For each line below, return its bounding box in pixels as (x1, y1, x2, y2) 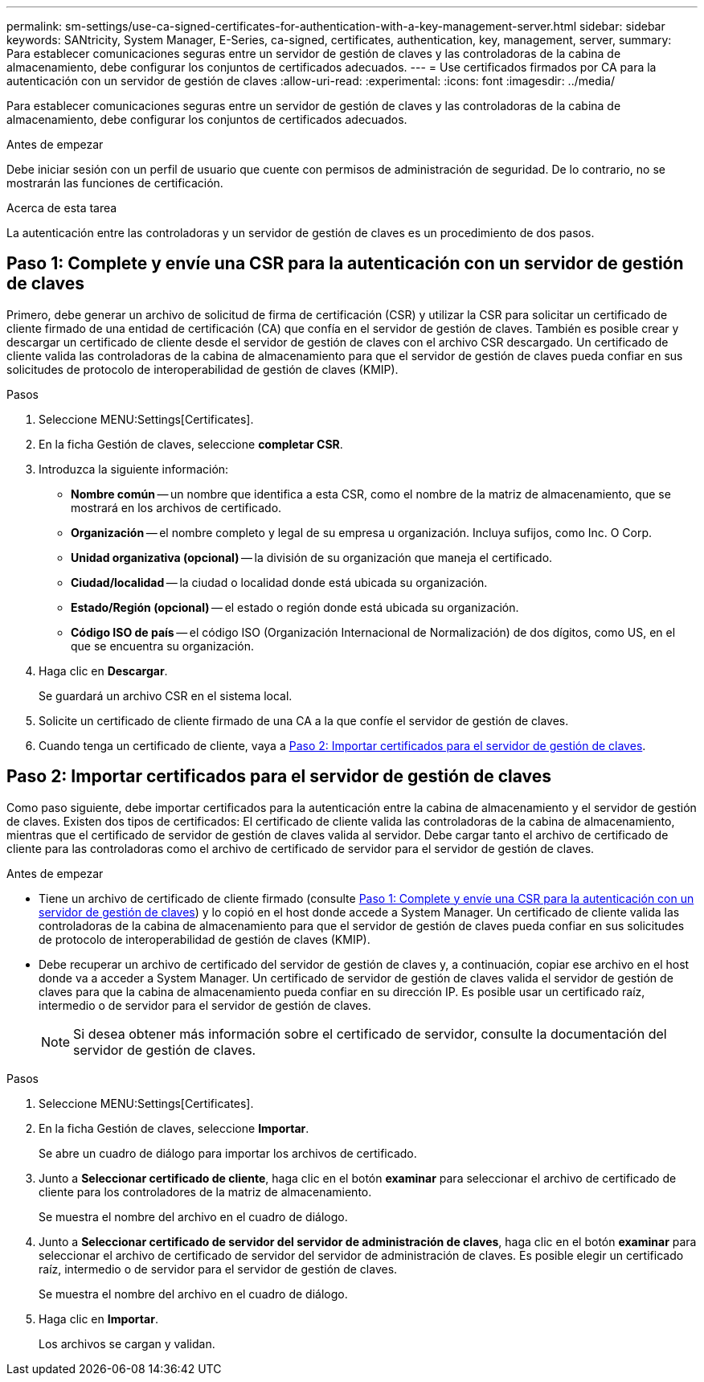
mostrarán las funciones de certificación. (6, 176, 223, 190)
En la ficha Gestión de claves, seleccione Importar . (39, 1121, 309, 1135)
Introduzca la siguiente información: (39, 461, 229, 476)
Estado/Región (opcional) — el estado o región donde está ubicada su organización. (71, 600, 519, 614)
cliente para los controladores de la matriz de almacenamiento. (39, 1184, 372, 1199)
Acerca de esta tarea (6, 201, 117, 215)
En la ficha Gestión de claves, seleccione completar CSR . (39, 437, 343, 451)
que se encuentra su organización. (71, 638, 255, 653)
